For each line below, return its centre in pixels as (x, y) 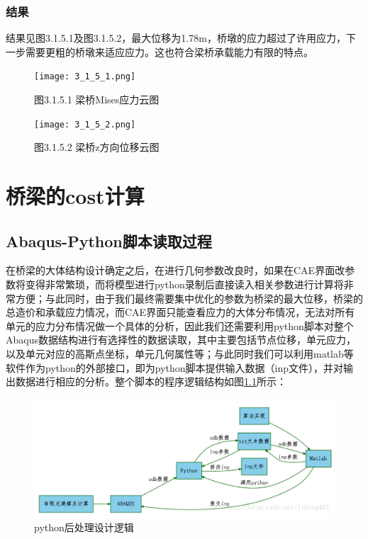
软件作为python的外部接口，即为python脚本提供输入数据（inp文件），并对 (175, 367)
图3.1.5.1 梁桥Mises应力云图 (97, 100)
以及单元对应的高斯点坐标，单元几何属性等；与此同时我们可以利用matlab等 (180, 354)
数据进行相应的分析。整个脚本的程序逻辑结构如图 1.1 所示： (151, 381)
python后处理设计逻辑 (84, 527)
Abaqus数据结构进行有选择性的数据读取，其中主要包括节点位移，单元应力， (181, 340)
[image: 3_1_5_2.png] (85, 124)
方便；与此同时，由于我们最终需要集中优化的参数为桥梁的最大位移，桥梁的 (189, 298)
